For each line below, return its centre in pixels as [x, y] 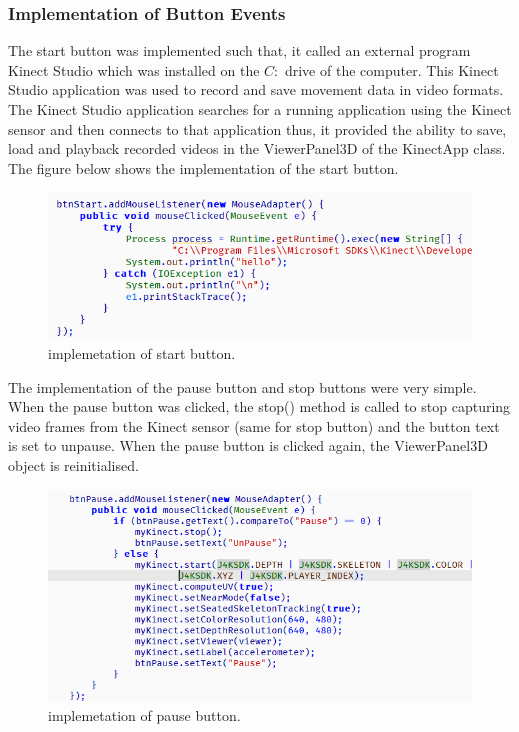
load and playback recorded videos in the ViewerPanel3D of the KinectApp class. [257, 148]
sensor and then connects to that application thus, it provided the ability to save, [257, 128]
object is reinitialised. [73, 465]
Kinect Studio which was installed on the [134, 69]
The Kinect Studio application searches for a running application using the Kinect [260, 109]
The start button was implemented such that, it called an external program [239, 50]
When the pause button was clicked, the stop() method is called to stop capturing [259, 406]
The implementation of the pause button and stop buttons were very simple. [242, 386]
